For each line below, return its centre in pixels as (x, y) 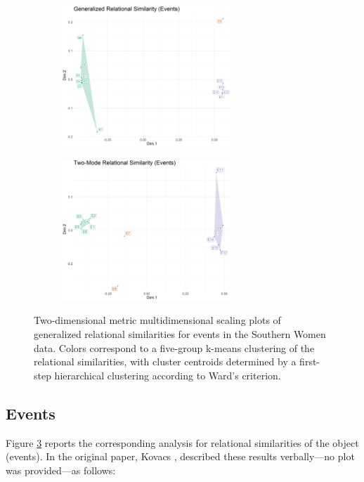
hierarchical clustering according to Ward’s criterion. (168, 375)
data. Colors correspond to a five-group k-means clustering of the (174, 347)
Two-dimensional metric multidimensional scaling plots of (157, 320)
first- (310, 361)
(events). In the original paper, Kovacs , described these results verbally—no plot (180, 456)
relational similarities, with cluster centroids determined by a (165, 361)
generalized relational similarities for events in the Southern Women (180, 333)
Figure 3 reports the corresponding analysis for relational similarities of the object (182, 442)
